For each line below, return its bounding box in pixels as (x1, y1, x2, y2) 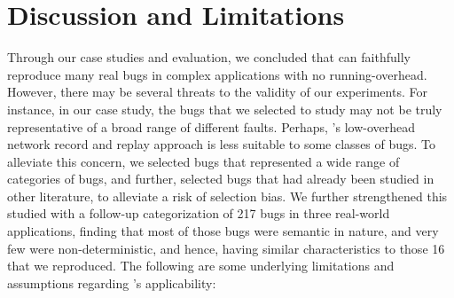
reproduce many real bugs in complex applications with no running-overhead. (7, 65, 427, 83)
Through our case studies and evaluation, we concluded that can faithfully (7, 48, 411, 67)
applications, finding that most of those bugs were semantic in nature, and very (7, 222, 439, 240)
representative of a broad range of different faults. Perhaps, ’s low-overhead (7, 117, 416, 136)
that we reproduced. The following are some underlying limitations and (7, 256, 395, 275)
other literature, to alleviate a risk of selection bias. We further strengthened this (7, 186, 448, 205)
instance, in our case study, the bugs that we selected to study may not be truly (7, 99, 442, 118)
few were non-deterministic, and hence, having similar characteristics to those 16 (7, 239, 445, 257)
